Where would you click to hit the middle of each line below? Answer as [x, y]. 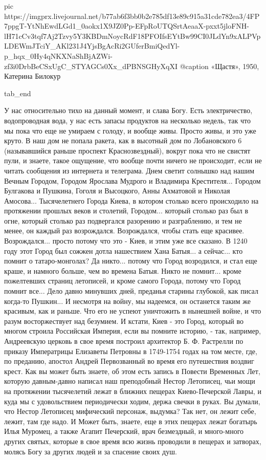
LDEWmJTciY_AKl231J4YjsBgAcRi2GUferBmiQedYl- [92, 46]
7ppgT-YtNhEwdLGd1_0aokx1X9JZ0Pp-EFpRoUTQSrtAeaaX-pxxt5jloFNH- [127, 26]
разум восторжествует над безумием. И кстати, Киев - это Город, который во [124, 321]
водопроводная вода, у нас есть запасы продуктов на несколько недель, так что [127, 120]
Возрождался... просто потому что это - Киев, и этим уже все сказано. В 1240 [126, 241]
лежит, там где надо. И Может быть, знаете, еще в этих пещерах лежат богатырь [131, 421]
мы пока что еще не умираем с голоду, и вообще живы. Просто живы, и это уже [130, 130]
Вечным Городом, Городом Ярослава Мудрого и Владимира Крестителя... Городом [132, 180]
